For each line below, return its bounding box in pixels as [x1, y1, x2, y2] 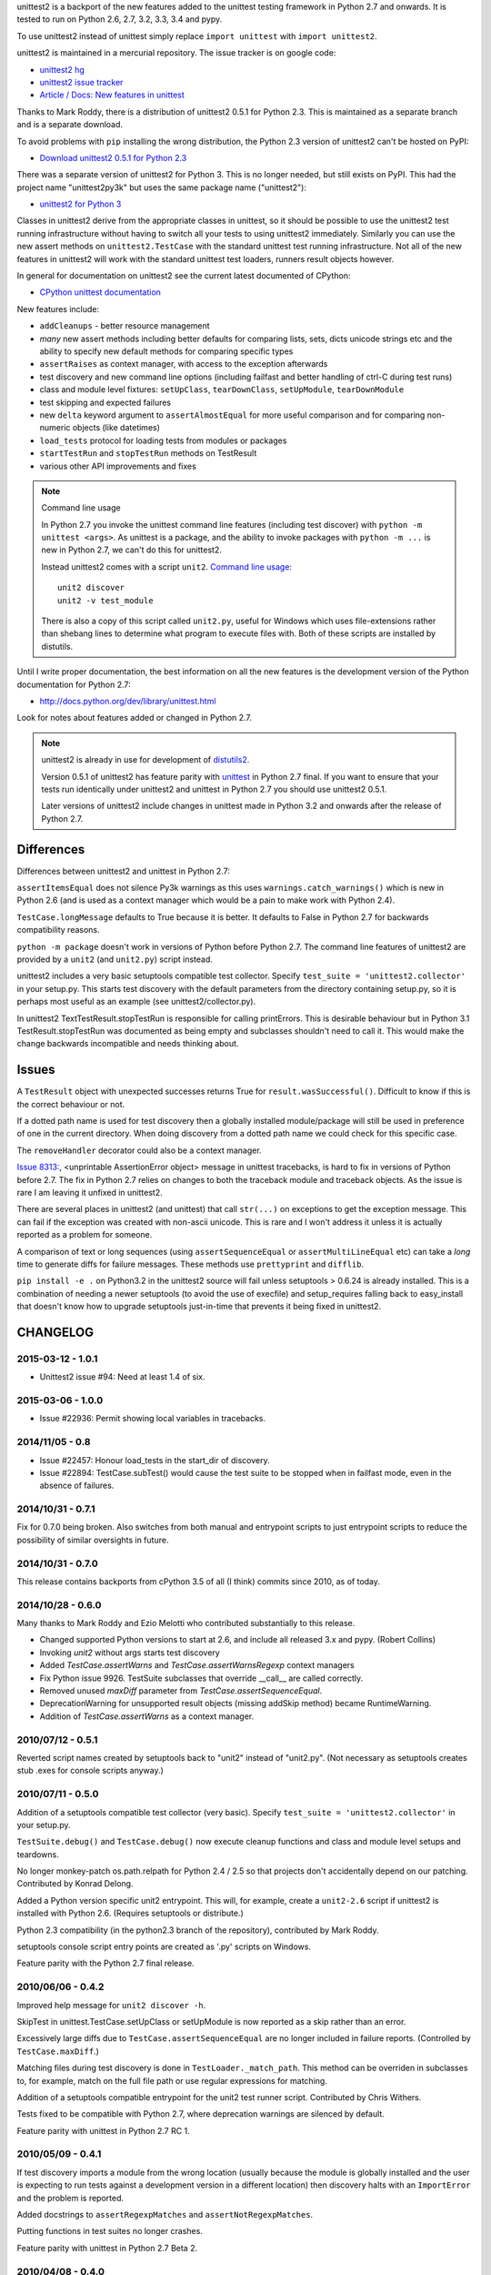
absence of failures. [39, 1480, 115, 1491]
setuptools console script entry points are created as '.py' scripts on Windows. [16, 1941, 311, 1952]
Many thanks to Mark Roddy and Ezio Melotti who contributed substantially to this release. [16, 1618, 356, 1629]
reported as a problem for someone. [16, 1229, 153, 1240]
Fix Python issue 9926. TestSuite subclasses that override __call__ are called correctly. [39, 1673, 364, 1683]
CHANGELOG [16, 1324, 95, 1340]
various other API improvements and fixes [39, 460, 197, 471]
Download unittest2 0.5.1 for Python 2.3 [39, 152, 187, 163]
